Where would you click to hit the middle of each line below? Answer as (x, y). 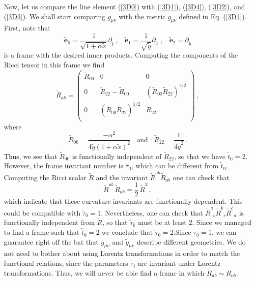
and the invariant (122, 177)
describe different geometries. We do (191, 241)
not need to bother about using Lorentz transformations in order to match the (122, 253)
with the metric (142, 16)
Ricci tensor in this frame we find (54, 65)
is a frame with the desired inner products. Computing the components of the (121, 55)
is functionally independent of (117, 156)
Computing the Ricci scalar (45, 177)
